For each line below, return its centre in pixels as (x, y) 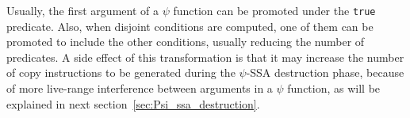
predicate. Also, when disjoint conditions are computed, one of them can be (190, 26)
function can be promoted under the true (274, 10)
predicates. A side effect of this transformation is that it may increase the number (205, 57)
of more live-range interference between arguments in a (140, 88)
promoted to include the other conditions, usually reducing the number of (186, 42)
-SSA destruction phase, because (325, 72)
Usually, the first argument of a (82, 10)
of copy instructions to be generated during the (121, 72)
